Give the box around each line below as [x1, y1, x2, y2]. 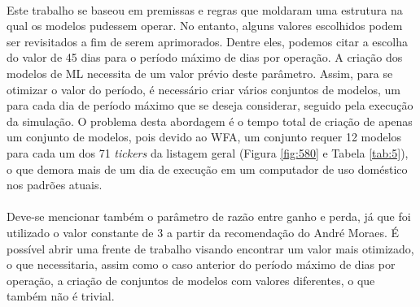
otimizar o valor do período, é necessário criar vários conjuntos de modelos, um [7, 80, 401, 97]
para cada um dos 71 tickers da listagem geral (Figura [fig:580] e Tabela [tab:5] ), [7, 144, 409, 161]
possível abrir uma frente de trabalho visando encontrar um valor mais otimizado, [7, 240, 414, 257]
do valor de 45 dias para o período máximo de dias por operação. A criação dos [7, 49, 403, 66]
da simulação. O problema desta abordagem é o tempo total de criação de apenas [7, 112, 413, 129]
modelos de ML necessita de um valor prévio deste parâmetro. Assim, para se [7, 64, 393, 81]
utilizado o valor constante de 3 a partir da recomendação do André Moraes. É [7, 223, 400, 240]
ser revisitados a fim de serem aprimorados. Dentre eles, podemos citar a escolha [7, 32, 408, 50]
